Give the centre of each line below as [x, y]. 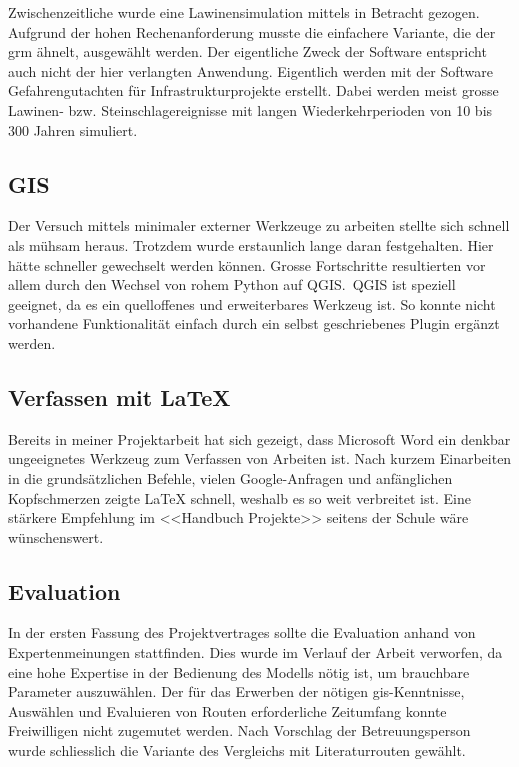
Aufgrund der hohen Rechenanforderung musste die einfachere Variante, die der [252, 31]
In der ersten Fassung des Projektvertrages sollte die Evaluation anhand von [242, 632]
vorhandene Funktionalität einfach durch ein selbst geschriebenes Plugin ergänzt [254, 323]
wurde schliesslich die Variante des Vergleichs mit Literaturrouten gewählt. [237, 750]
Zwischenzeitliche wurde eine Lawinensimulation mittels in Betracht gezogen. [244, 12]
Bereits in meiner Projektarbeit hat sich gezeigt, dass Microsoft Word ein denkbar [259, 438]
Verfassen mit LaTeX [119, 396]
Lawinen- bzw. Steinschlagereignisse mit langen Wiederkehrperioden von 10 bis [250, 109]
